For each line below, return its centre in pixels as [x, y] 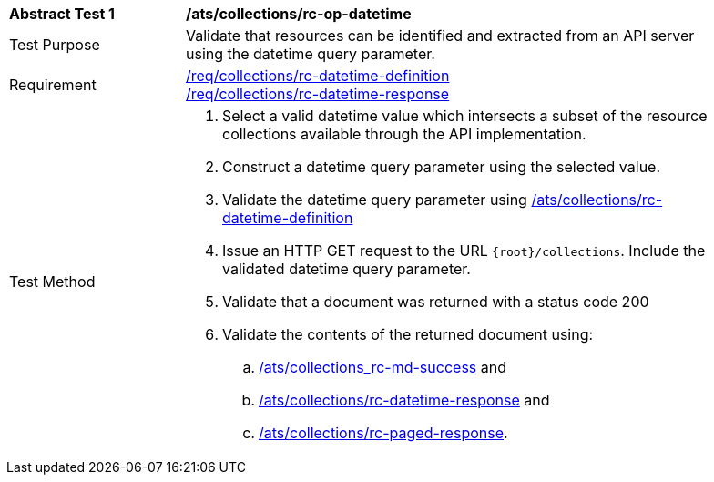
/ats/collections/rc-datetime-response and [404, 400]
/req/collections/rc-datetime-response [318, 94]
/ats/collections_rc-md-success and [382, 367]
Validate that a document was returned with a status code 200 [436, 302]
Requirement [53, 85]
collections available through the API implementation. [404, 134]
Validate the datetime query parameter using [375, 200]
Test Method [52, 282]
